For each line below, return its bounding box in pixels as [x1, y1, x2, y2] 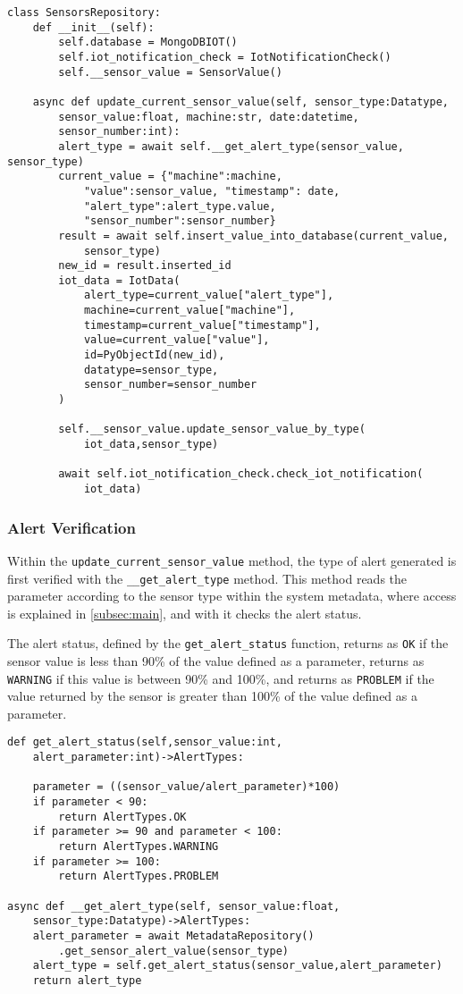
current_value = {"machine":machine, [58, 170, 282, 183]
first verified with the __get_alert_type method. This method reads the [7, 569, 408, 587]
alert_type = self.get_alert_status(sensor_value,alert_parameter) [32, 959, 442, 973]
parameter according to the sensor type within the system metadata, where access [7, 586, 457, 605]
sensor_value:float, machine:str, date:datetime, [58, 110, 359, 123]
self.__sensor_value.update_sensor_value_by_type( [58, 423, 366, 436]
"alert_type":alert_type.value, [83, 199, 276, 213]
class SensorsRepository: [7, 6, 161, 19]
